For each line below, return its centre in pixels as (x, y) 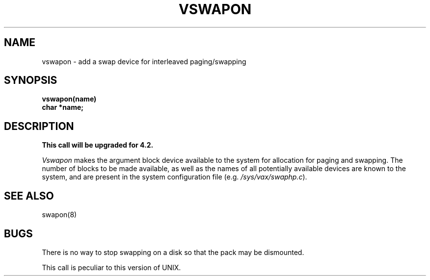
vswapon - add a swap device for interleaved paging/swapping (144, 61)
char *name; (63, 107)
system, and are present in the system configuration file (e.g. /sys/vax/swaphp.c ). (175, 177)
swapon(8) (59, 215)
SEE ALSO (29, 196)
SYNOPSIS (31, 80)
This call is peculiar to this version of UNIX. (111, 267)
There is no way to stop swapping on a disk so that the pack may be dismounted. (173, 252)
